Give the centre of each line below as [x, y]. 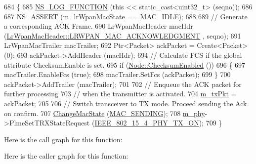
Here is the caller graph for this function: [66, 156]
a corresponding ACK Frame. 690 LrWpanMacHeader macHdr [99, 26]
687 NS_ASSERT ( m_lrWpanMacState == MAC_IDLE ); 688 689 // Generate [126, 16]
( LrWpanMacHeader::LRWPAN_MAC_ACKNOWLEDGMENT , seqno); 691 [123, 35]
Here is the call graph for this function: [63, 139]
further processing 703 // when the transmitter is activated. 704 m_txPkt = [120, 94]
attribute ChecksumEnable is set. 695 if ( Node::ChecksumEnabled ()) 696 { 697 [125, 64]
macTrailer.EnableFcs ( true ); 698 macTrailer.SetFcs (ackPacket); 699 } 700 [117, 74]
